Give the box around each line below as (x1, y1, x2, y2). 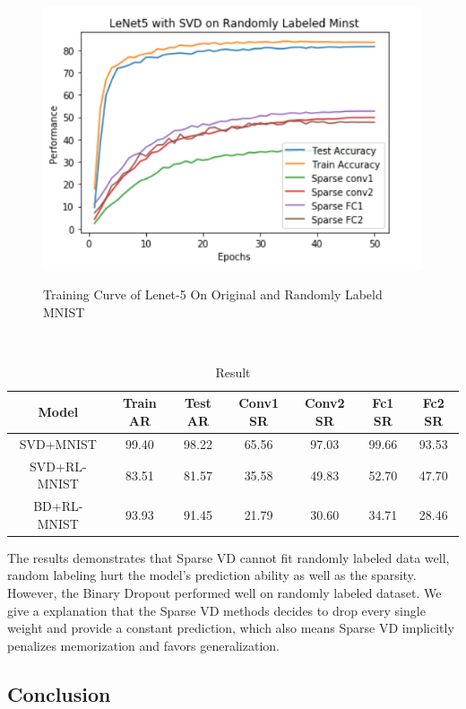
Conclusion (7, 679, 111, 707)
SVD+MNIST (19, 434, 97, 453)
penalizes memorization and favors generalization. (7, 636, 280, 654)
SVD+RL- (30, 456, 87, 475)
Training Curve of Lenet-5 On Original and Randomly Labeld (43, 285, 383, 304)
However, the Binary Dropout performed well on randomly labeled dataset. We (7, 584, 442, 602)
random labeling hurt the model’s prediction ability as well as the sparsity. (7, 566, 417, 584)
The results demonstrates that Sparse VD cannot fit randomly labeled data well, (7, 548, 450, 566)
